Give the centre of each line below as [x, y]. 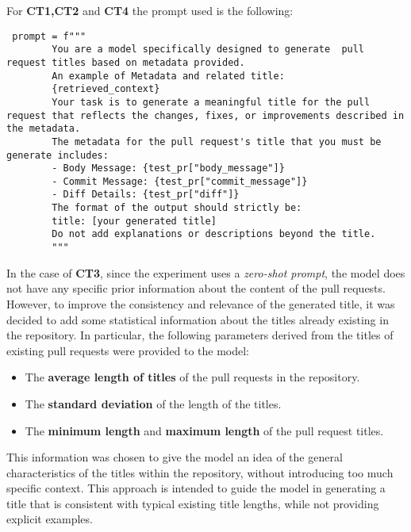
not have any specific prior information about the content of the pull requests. [196, 288]
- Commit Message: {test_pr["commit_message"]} [180, 181]
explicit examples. [50, 519]
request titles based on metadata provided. [126, 62]
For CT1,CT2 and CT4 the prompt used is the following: [150, 10]
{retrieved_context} [106, 89]
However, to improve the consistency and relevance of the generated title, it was [201, 303]
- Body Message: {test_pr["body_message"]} [168, 168]
